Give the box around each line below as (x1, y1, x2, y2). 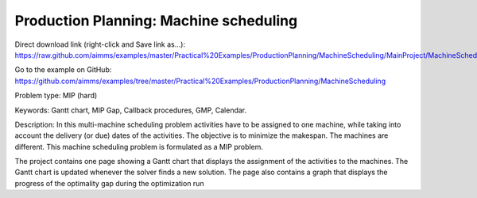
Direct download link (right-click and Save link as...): (14, 40, 186, 49)
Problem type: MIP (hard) (14, 91, 98, 101)
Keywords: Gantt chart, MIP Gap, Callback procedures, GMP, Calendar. (14, 105, 247, 115)
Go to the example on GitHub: (14, 65, 112, 74)
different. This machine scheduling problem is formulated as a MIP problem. (14, 142, 264, 151)
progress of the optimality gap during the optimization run (14, 178, 204, 188)
